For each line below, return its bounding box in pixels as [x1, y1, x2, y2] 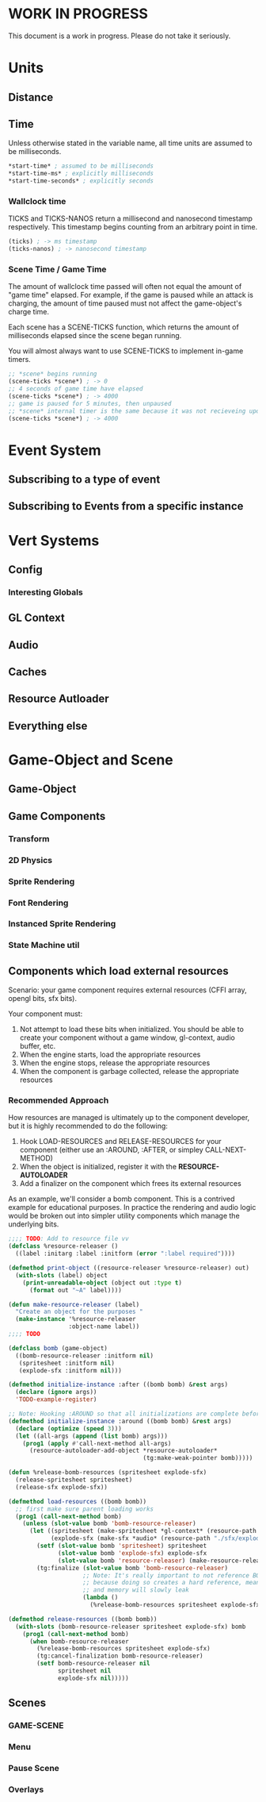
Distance [8, 90, 54, 104]
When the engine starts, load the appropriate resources [19, 1049, 201, 1060]
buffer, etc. [19, 1042, 56, 1051]
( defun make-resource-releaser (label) [8, 1300, 140, 1308]
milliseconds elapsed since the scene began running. [8, 331, 182, 341]
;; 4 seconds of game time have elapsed [8, 385, 144, 393]
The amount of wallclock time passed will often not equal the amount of [8, 282, 242, 291]
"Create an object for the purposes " [15, 1307, 144, 1316]
